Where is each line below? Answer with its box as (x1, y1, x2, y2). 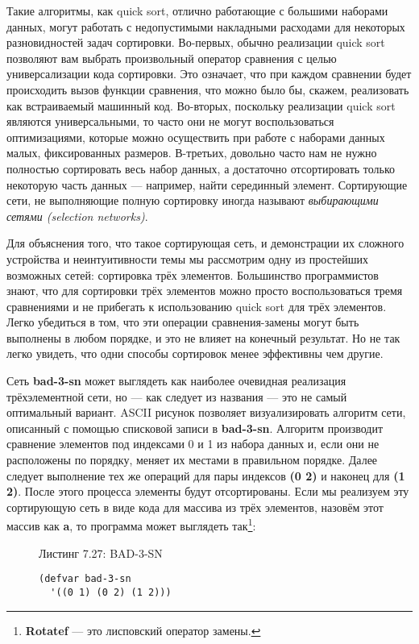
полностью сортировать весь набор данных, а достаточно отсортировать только (6, 160, 396, 177)
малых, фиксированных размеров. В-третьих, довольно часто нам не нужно (6, 144, 377, 161)
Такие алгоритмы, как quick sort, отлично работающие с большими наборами (6, 2, 388, 19)
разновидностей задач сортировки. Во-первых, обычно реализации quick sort (6, 34, 385, 51)
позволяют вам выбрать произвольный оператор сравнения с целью (6, 49, 337, 66)
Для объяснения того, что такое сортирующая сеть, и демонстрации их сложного (6, 235, 404, 251)
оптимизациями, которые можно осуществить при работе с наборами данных (6, 128, 385, 145)
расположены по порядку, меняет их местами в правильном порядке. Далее (6, 451, 378, 468)
